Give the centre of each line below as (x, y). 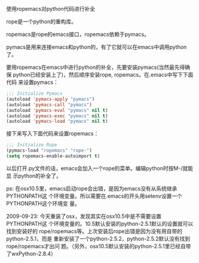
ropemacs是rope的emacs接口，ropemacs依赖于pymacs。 (78, 34)
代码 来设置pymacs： (32, 82)
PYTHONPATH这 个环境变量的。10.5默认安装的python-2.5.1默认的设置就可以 (100, 223)
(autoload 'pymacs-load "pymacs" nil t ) (57, 122)
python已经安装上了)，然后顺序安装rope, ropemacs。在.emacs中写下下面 (103, 75)
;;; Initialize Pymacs (34, 93)
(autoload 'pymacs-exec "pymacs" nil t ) (57, 116)
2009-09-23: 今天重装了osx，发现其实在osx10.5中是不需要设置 (84, 216)
